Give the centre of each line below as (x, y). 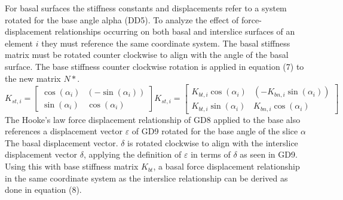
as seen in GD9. (269, 154)
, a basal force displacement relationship (226, 166)
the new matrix (33, 78)
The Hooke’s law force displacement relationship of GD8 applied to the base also (153, 119)
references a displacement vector (64, 131)
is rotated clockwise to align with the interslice (213, 142)
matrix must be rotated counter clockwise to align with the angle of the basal (147, 55)
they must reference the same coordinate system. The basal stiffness (166, 43)
